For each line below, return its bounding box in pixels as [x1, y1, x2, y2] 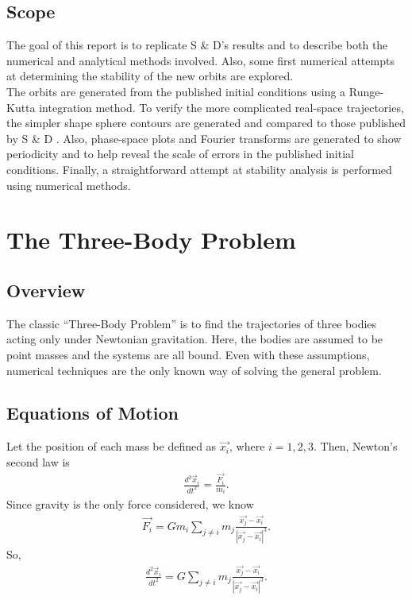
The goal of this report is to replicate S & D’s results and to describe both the [6, 37, 388, 53]
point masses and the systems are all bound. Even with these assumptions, [6, 346, 370, 362]
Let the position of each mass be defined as [6, 438, 217, 455]
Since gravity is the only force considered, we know [6, 495, 254, 512]
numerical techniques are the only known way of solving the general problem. [6, 362, 382, 378]
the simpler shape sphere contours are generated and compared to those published [6, 114, 406, 131]
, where [229, 438, 265, 455]
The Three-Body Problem [6, 223, 296, 256]
